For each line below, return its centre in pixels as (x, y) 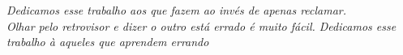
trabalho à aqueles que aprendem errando (108, 42)
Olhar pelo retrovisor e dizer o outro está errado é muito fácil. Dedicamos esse (201, 25)
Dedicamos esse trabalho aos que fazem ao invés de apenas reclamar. (177, 10)
